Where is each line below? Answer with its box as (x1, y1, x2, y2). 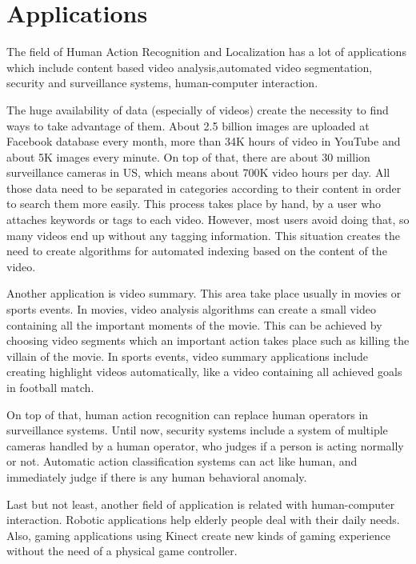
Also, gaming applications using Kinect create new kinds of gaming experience (6, 526, 390, 543)
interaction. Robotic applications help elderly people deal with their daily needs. (6, 511, 400, 528)
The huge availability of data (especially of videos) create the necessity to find (6, 101, 389, 118)
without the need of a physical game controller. (6, 542, 238, 559)
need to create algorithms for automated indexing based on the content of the (6, 242, 387, 259)
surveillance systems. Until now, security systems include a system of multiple (6, 422, 388, 438)
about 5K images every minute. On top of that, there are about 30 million (6, 148, 370, 165)
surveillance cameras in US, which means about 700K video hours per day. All (6, 164, 390, 181)
